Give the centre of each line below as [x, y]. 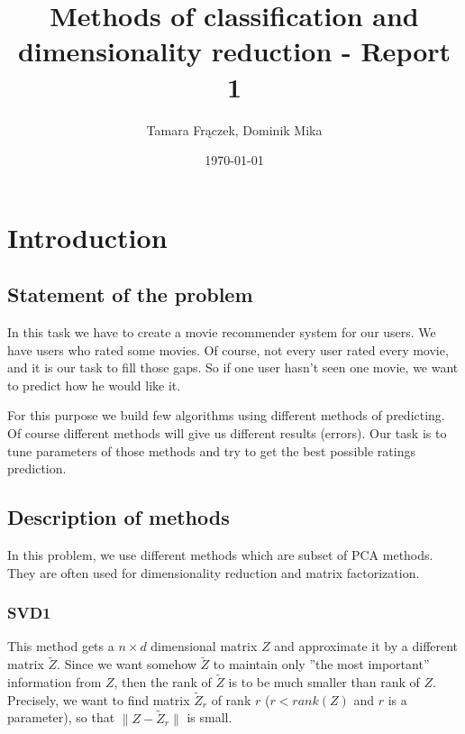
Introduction [87, 237]
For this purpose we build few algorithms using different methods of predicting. [226, 415]
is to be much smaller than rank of [324, 682]
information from [55, 682]
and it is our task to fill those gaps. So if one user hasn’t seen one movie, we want [233, 367]
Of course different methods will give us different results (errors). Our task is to [227, 433]
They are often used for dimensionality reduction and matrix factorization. [214, 572]
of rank [231, 699]
